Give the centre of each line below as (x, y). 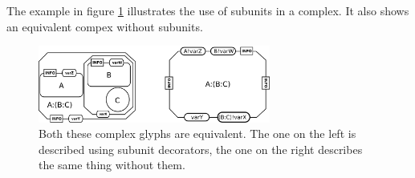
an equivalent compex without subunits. (105, 26)
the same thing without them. (112, 165)
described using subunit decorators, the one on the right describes (201, 149)
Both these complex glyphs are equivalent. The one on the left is (197, 133)
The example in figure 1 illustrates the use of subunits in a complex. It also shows (208, 10)
